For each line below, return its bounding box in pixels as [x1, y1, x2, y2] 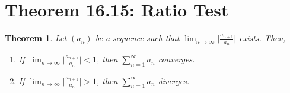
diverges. [158, 74, 190, 87]
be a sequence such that [95, 32, 180, 44]
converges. [158, 53, 195, 65]
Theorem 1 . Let [5, 32, 67, 44]
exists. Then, [239, 32, 286, 44]
